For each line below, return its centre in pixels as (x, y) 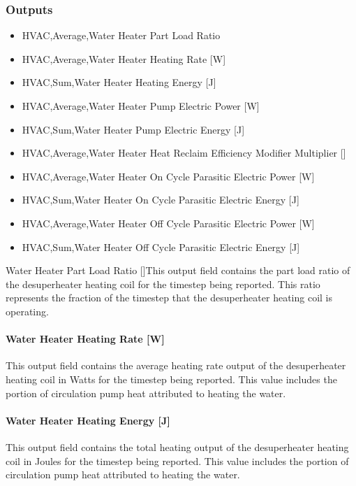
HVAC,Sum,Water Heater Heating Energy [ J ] (119, 82)
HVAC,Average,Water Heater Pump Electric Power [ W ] (141, 106)
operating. (27, 311)
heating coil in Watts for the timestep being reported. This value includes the (171, 379)
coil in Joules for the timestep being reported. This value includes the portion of (177, 460)
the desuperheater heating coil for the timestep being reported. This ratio (163, 284)
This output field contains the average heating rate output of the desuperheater (176, 365)
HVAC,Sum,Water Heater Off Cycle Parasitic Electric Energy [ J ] (161, 246)
